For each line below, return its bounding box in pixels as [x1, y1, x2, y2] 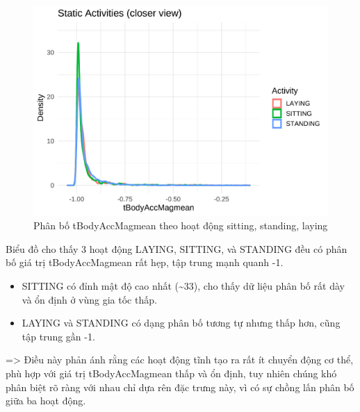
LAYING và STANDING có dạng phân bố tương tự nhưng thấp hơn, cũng [22, 315, 341, 330]
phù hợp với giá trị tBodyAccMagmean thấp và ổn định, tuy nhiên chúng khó [6, 366, 337, 381]
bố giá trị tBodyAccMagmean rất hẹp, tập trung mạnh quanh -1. [6, 255, 284, 270]
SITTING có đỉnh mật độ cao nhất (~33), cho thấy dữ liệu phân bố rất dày [22, 279, 345, 293]
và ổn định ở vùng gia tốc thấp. [22, 292, 157, 306]
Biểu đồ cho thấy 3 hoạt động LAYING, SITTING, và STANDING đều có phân [6, 241, 347, 256]
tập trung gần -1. [22, 329, 95, 343]
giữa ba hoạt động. [6, 393, 86, 408]
